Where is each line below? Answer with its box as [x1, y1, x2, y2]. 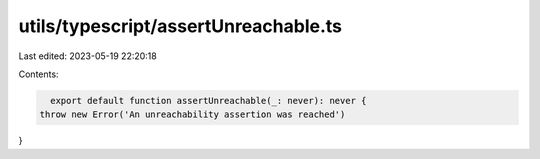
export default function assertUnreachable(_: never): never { [50, 95, 367, 106]
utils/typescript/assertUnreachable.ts [18, 15, 343, 37]
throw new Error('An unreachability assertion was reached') [39, 109, 346, 120]
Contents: [18, 68, 59, 80]
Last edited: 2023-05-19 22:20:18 [18, 50, 157, 62]
